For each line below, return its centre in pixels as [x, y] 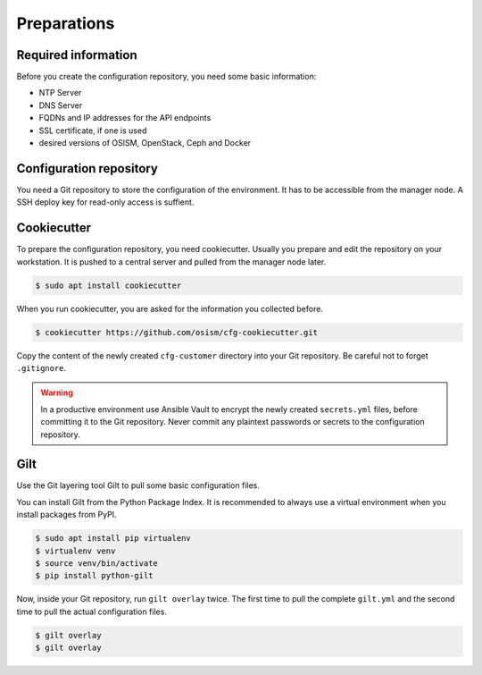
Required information [77, 55]
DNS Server [61, 105]
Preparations [66, 23]
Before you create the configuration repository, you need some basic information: [166, 77]
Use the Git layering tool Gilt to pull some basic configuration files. [138, 485]
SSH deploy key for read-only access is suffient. [105, 202]
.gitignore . [42, 367]
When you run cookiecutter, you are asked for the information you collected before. [170, 308]
